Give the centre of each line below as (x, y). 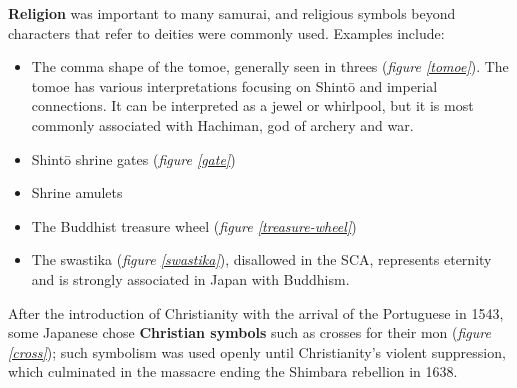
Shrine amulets (77, 192)
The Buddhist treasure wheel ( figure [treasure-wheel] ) (194, 225)
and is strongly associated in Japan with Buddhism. (190, 278)
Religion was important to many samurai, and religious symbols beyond (232, 13)
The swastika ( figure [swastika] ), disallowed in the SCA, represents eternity (261, 259)
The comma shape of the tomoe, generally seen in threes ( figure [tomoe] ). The (270, 66)
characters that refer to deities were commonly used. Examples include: (226, 32)
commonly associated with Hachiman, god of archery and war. (222, 124)
